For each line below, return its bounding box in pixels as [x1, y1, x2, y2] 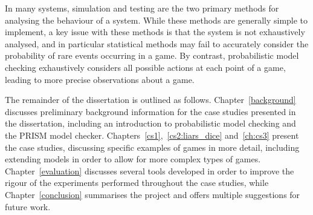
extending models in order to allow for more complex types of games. [5, 153, 261, 165]
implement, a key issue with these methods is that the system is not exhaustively [5, 25, 305, 38]
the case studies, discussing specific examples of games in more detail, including [5, 141, 300, 153]
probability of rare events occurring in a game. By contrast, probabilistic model [5, 49, 299, 62]
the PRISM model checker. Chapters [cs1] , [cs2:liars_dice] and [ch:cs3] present [5, 128, 299, 141]
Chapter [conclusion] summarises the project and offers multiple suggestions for [5, 188, 300, 200]
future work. [5, 200, 51, 213]
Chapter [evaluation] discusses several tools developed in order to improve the [5, 164, 294, 177]
